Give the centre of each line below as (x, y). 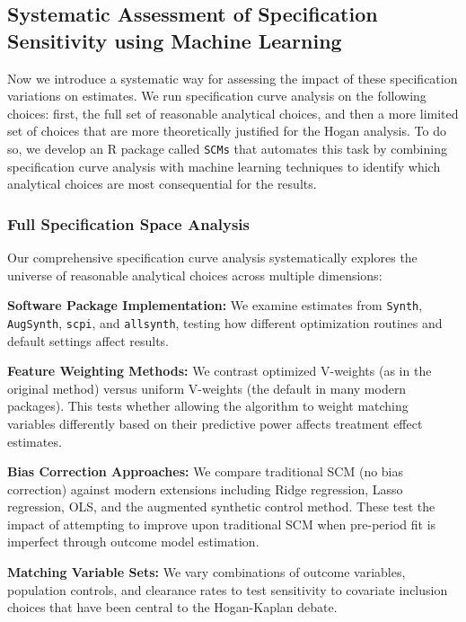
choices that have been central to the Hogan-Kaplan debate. (172, 607)
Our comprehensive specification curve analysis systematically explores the (212, 258)
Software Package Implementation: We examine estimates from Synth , (215, 305)
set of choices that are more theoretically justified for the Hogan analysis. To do (227, 131)
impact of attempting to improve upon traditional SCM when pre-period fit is (222, 524)
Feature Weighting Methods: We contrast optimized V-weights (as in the (220, 371)
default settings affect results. (88, 340)
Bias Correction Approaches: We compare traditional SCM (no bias (206, 471)
